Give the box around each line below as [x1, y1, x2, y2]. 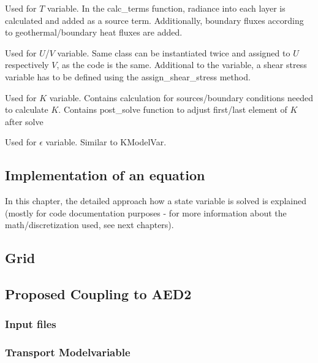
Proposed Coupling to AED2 [5, 285, 192, 304]
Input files [5, 316, 56, 332]
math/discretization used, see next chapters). [5, 218, 174, 231]
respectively [5, 58, 49, 71]
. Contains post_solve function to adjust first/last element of [58, 103, 287, 116]
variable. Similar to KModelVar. [45, 136, 167, 148]
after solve [5, 115, 44, 128]
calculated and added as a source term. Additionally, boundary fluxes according [5, 13, 304, 26]
